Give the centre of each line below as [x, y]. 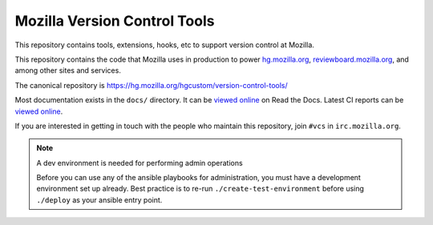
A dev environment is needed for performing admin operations [140, 163]
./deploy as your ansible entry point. [99, 199]
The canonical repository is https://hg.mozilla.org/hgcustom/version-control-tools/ [151, 85]
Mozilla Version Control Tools [115, 21]
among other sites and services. [68, 70]
